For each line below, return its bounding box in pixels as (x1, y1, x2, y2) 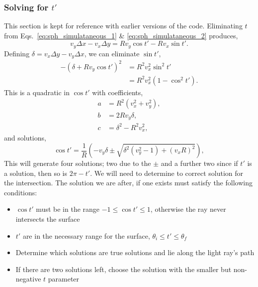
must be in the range (36, 204, 100, 214)
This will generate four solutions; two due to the (4, 158, 151, 168)
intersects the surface (15, 214, 80, 224)
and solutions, (4, 132, 46, 143)
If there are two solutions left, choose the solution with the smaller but (15, 264, 232, 274)
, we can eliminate (84, 48, 140, 58)
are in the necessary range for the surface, (22, 230, 150, 241)
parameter (48, 274, 80, 284)
